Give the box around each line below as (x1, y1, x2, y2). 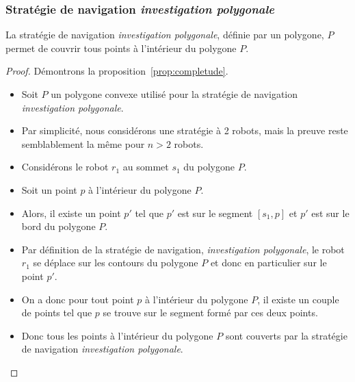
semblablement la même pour (21, 136, 145, 151)
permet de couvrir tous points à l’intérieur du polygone (5, 40, 237, 55)
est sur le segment (177, 205, 253, 220)
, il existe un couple (257, 292, 339, 306)
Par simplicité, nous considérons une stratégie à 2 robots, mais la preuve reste (21, 123, 348, 138)
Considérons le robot (21, 160, 109, 174)
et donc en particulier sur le (210, 255, 327, 270)
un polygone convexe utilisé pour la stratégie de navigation (51, 87, 298, 101)
